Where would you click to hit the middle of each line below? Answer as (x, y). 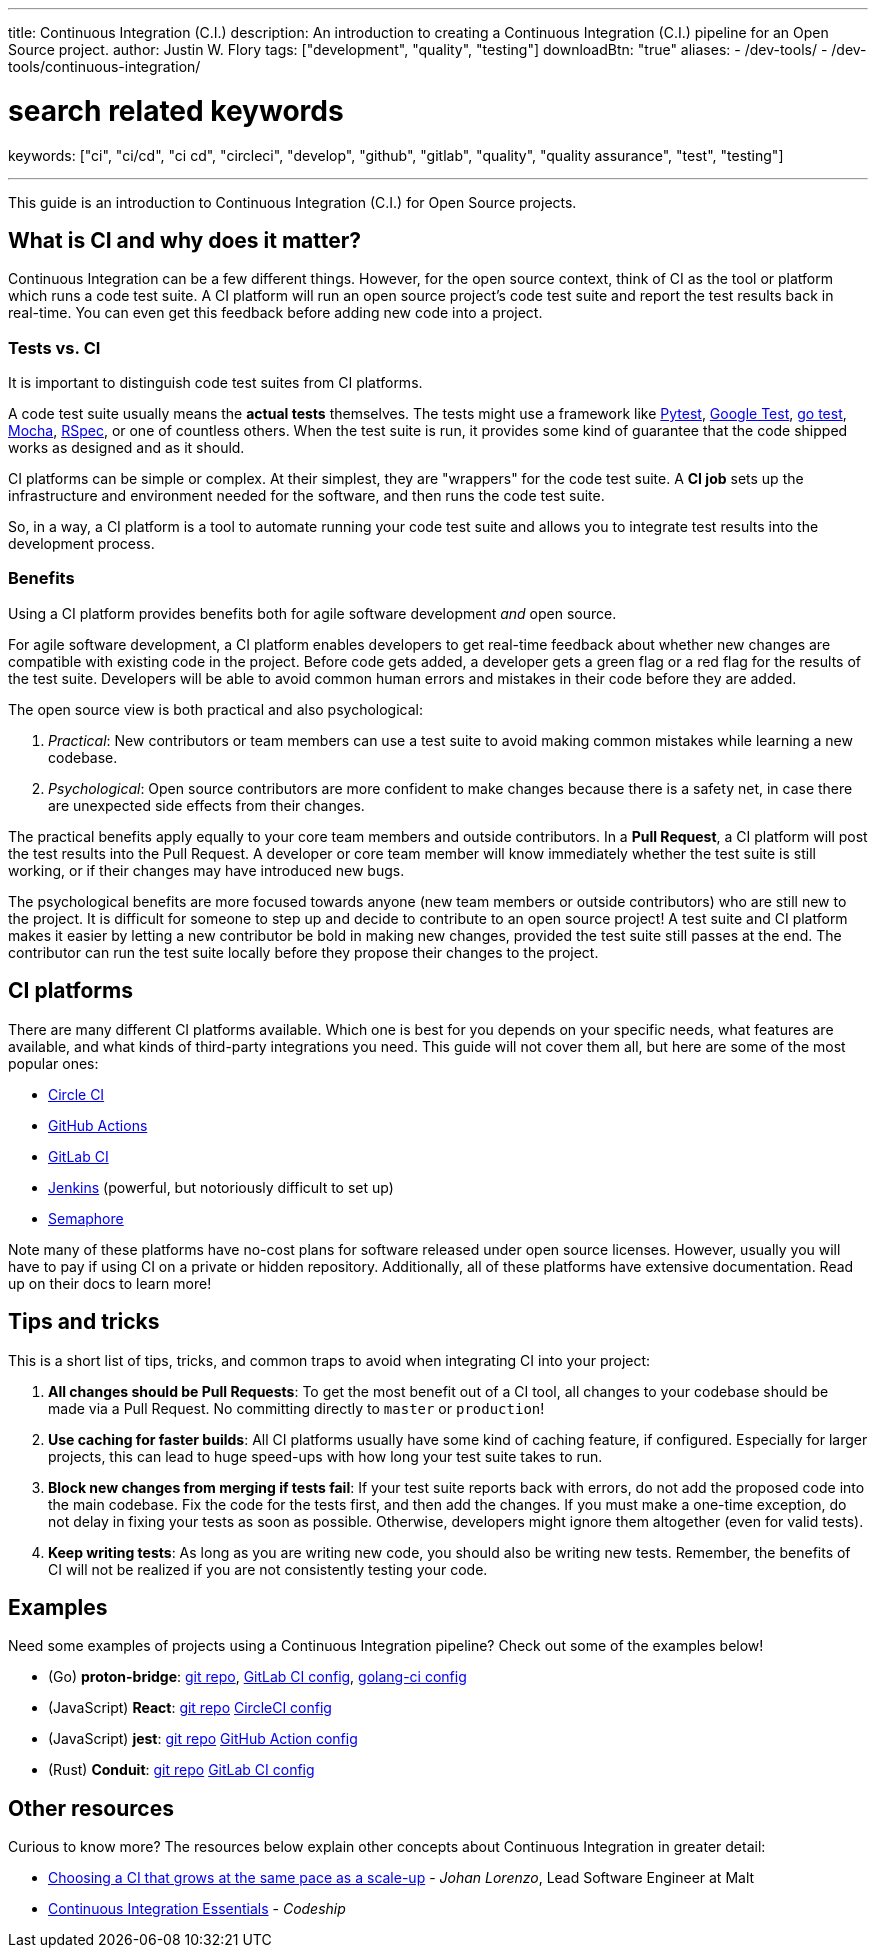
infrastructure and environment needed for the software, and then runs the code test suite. (306, 496)
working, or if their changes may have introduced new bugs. (206, 870)
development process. (81, 544)
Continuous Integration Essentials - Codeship (197, 1909)
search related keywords (176, 110)
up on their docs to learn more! (110, 1283)
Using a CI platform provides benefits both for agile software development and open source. (312, 613)
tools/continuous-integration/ (104, 66)
